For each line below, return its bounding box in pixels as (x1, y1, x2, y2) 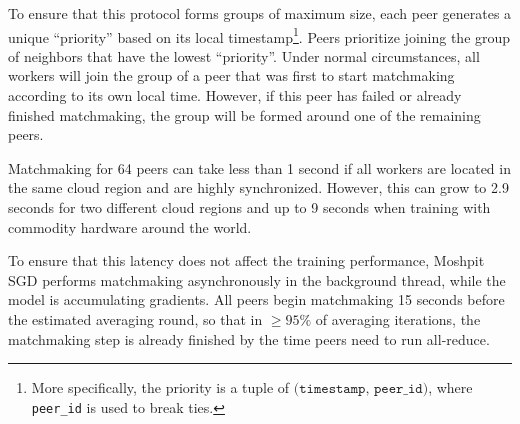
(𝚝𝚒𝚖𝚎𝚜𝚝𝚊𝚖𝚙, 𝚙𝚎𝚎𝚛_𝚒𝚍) (293, 382, 429, 397)
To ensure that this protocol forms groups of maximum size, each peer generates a (8, 3, 512, 23)
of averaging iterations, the (315, 308, 481, 329)
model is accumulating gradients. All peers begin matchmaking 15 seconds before (8, 289, 505, 310)
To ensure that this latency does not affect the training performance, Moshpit (8, 250, 485, 271)
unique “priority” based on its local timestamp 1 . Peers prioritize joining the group (8, 23, 511, 47)
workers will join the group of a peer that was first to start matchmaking (8, 65, 455, 86)
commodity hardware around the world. (8, 216, 252, 237)
